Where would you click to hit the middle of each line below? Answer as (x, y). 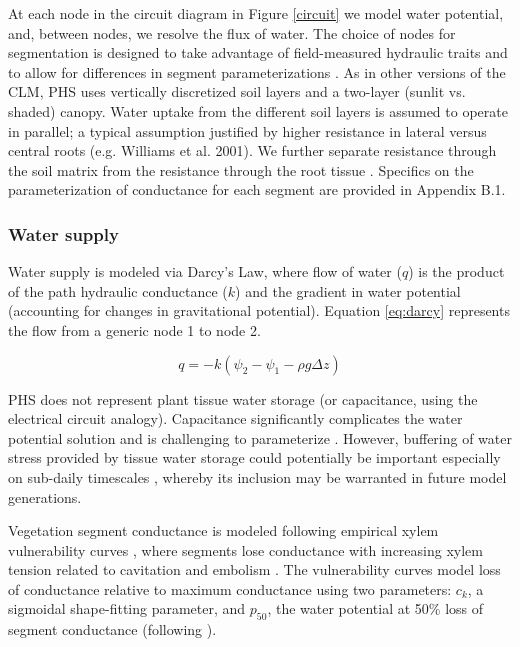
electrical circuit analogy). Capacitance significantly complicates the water (235, 418)
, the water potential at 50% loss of (375, 608)
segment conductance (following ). (112, 629)
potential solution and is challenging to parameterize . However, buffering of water (260, 437)
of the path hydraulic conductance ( (118, 290)
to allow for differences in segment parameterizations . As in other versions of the (257, 71)
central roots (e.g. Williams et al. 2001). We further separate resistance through (252, 150)
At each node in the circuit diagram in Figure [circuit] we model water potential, (256, 13)
